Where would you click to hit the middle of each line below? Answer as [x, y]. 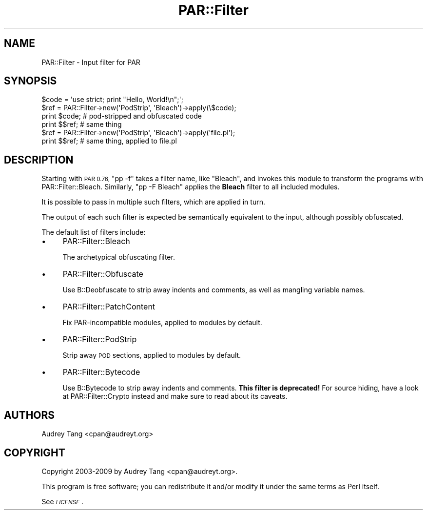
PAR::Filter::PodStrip [100, 339]
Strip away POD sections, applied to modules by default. [152, 355]
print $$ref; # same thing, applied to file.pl [109, 141]
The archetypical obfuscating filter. [119, 257]
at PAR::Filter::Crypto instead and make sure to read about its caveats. [175, 396]
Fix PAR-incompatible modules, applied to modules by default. [162, 323]
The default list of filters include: [94, 232]
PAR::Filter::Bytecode [101, 372]
